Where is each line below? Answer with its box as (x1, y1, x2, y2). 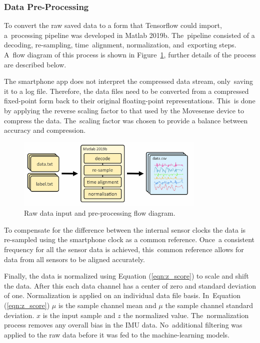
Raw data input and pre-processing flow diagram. (24, 208, 175, 218)
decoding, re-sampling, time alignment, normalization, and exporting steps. (4, 39, 236, 50)
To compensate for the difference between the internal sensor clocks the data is (4, 224, 246, 235)
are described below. (4, 59, 66, 69)
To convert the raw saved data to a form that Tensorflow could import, (4, 20, 222, 30)
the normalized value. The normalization (123, 310, 249, 320)
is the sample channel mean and (58, 300, 156, 310)
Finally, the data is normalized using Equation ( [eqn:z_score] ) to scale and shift (4, 271, 249, 281)
